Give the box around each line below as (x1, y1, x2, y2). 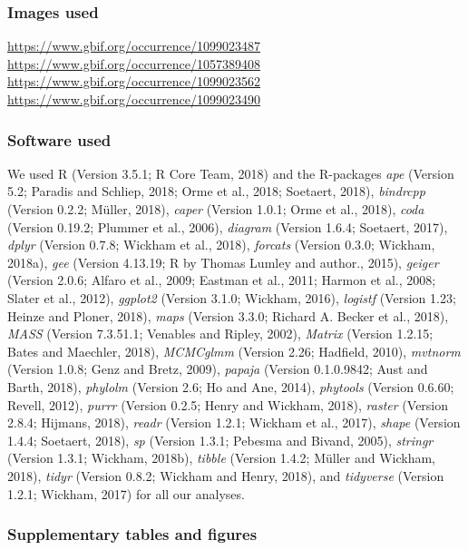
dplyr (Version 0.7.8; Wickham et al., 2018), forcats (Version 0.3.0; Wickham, (7, 235, 435, 254)
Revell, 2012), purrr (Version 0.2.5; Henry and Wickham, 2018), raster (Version (7, 395, 449, 414)
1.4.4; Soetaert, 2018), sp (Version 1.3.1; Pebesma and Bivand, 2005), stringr (7, 430, 434, 449)
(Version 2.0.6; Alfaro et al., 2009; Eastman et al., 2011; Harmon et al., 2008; (7, 270, 436, 290)
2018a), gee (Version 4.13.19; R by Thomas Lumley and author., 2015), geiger (7, 252, 439, 271)
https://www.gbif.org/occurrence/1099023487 (7, 36, 261, 55)
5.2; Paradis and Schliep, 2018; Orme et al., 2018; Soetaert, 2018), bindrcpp (7, 182, 425, 201)
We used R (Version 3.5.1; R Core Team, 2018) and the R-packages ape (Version (7, 163, 454, 182)
